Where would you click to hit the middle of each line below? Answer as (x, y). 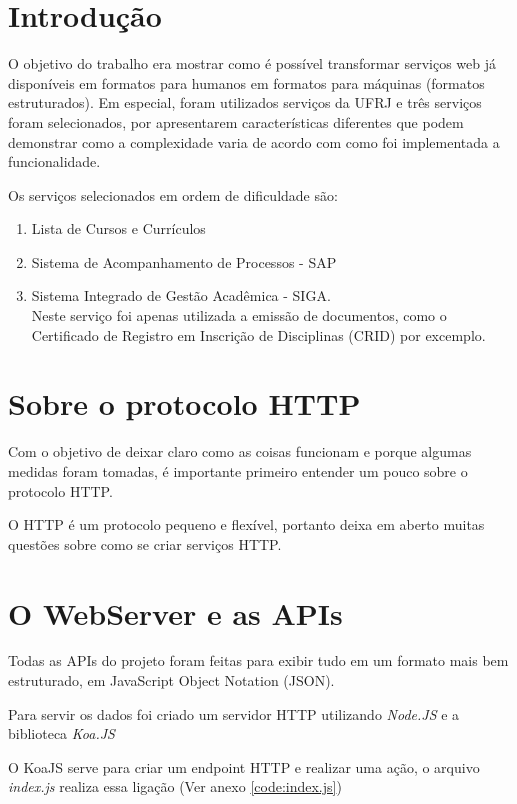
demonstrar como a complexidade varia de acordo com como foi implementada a (254, 141)
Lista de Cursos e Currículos (118, 228)
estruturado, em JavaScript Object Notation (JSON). (171, 680)
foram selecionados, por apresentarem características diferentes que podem (236, 121)
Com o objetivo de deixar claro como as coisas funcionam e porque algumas (240, 451)
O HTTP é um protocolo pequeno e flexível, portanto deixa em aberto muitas (246, 524)
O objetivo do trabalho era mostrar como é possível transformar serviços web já (252, 63)
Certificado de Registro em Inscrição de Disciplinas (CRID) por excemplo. (258, 334)
